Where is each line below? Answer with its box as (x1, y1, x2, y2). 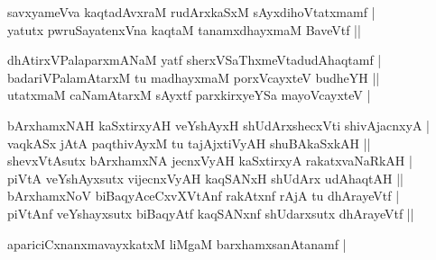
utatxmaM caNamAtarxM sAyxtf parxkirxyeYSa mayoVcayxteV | (7, 85, 371, 104)
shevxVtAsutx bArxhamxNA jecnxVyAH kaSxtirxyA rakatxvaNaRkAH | (7, 151, 413, 170)
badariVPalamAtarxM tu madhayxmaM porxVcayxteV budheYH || (7, 67, 380, 86)
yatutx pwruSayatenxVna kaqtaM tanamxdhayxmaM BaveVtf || (7, 20, 361, 39)
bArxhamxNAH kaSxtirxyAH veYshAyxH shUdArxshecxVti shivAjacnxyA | (7, 115, 430, 134)
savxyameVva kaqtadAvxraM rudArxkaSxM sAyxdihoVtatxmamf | (7, 3, 376, 21)
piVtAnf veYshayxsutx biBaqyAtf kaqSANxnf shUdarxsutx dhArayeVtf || (7, 203, 414, 222)
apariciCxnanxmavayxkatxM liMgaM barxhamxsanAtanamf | (7, 234, 347, 253)
